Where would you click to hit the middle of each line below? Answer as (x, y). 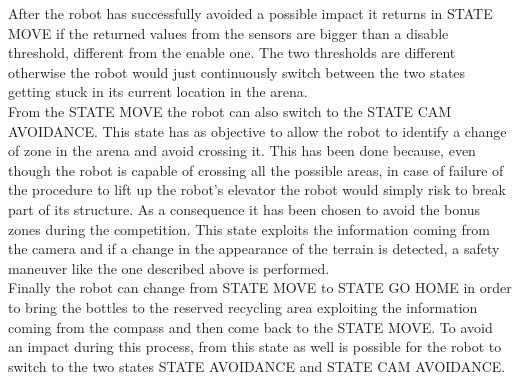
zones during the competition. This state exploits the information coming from (249, 228)
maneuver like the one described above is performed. (169, 267)
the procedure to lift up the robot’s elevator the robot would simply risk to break (257, 189)
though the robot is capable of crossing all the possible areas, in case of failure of (256, 169)
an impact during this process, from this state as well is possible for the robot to (255, 346)
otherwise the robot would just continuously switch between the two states (237, 71)
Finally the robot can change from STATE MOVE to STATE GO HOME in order (260, 287)
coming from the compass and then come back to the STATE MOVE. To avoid (250, 326)
